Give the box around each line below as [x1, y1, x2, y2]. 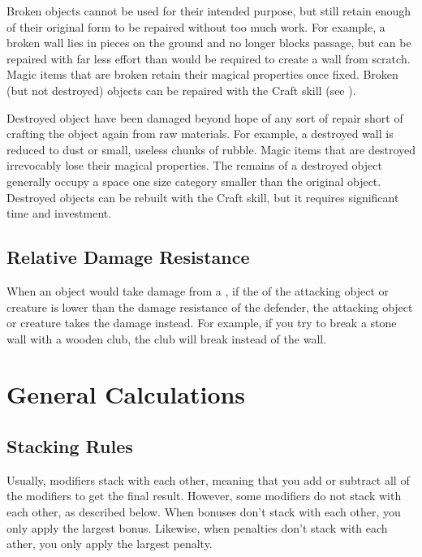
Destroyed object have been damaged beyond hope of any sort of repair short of [6, 109, 403, 126]
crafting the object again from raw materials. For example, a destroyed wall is [6, 125, 394, 142]
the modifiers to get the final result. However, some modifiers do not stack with [6, 487, 402, 504]
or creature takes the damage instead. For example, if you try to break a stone [6, 314, 397, 331]
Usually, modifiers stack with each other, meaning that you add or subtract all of [6, 471, 410, 488]
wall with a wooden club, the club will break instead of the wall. [6, 330, 327, 347]
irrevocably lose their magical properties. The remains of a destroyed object [6, 157, 382, 174]
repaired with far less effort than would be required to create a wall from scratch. [6, 50, 411, 67]
